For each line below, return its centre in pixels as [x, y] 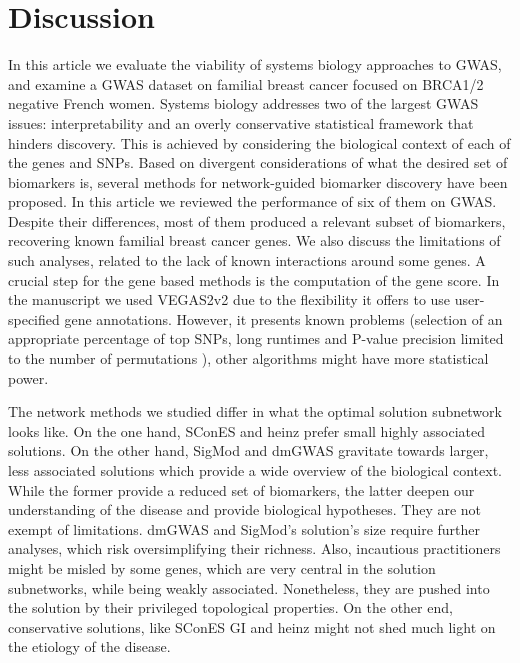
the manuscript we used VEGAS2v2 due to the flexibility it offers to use [229, 299]
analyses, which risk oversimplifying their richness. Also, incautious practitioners [254, 548]
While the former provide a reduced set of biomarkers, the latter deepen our [241, 489]
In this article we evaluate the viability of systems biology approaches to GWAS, [255, 64]
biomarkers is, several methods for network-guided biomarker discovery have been [258, 181]
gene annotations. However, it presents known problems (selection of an [283, 318]
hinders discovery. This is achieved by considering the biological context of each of [259, 142]
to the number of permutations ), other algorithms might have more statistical [248, 358]
